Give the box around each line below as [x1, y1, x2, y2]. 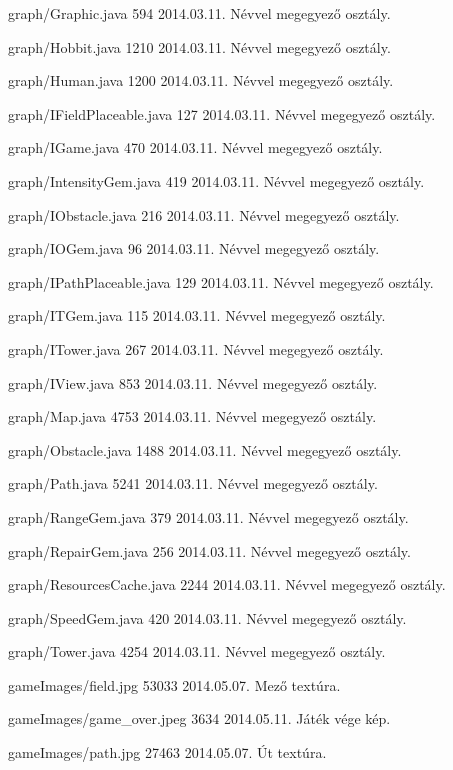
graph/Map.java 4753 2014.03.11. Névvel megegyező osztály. [8, 406, 377, 427]
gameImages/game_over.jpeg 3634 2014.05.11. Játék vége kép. [8, 708, 391, 729]
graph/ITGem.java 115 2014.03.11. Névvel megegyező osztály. [8, 305, 386, 326]
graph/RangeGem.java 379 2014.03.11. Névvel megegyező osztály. [8, 506, 409, 527]
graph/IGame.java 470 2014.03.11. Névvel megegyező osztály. [8, 137, 383, 158]
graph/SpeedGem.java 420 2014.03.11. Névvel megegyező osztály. [8, 607, 407, 628]
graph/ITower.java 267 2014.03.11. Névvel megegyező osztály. [8, 338, 384, 359]
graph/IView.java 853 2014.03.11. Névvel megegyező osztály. [8, 372, 378, 393]
